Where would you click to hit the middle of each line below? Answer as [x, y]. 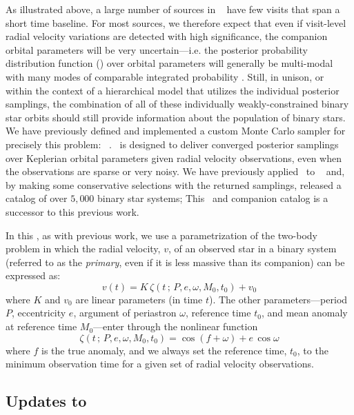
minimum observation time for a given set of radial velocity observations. [160, 364]
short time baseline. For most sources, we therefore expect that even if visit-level [176, 22]
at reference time [41, 326]
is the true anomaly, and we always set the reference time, [164, 350]
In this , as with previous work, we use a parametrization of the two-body [161, 235]
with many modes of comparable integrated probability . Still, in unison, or [165, 76]
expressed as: [33, 275]
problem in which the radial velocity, [83, 249]
